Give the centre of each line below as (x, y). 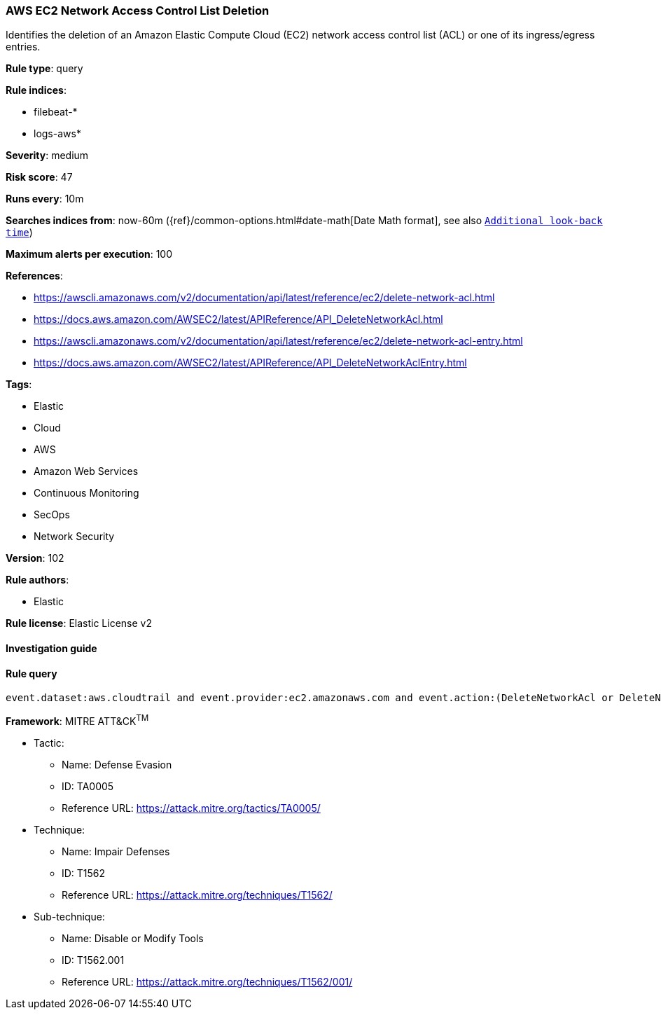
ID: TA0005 (88, 786)
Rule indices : (36, 90)
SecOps (52, 515)
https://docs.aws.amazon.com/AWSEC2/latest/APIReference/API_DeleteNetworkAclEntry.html (250, 363)
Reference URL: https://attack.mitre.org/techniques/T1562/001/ (207, 981)
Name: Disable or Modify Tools (133, 938)
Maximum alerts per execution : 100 (89, 254)
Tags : (19, 385)
